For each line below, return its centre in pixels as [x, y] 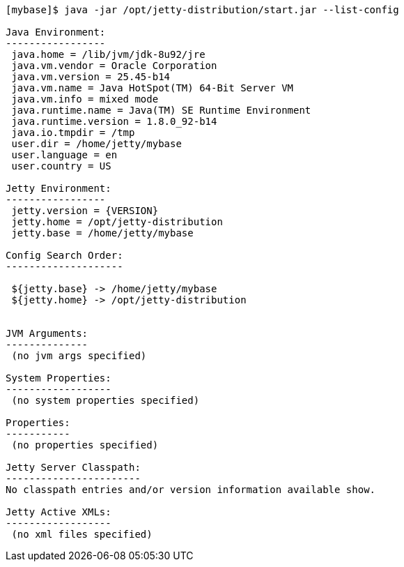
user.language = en [64, 155]
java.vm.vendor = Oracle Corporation [114, 66]
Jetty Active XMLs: [59, 512]
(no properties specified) [85, 445]
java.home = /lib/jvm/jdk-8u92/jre [108, 54]
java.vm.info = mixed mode [85, 99]
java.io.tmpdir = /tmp [73, 133]
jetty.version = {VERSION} [85, 211]
